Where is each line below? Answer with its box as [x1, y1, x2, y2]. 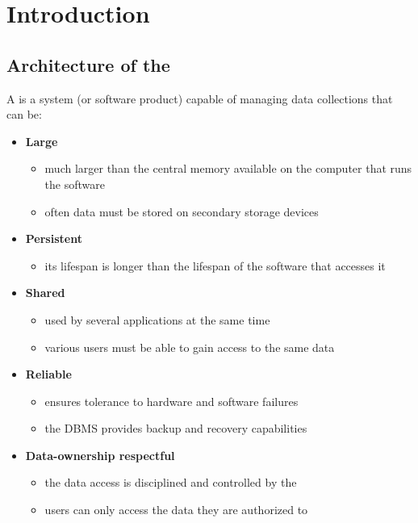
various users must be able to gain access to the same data [44, 338, 335, 355]
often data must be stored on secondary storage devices [44, 203, 319, 220]
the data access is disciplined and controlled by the [44, 474, 297, 491]
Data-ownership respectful [25, 446, 175, 463]
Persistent [25, 230, 82, 247]
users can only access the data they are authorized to [44, 501, 308, 518]
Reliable [25, 366, 72, 383]
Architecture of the [6, 52, 170, 77]
